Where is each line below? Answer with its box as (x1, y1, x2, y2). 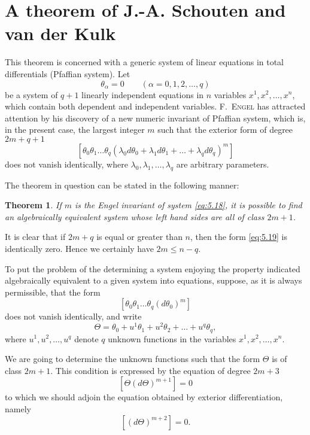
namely (5, 402, 31, 415)
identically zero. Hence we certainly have (5, 242, 154, 255)
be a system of (5, 88, 58, 101)
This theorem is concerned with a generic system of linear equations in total (5, 56, 284, 68)
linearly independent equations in (81, 88, 204, 101)
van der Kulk (5, 21, 116, 45)
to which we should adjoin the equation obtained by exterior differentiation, (5, 391, 283, 403)
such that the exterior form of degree (157, 123, 293, 136)
